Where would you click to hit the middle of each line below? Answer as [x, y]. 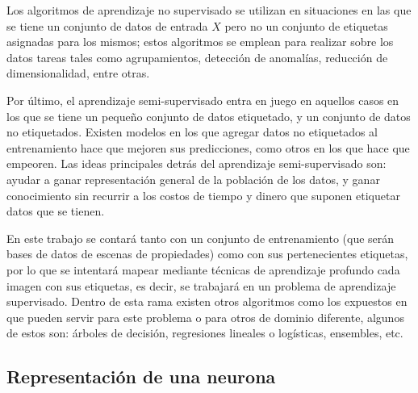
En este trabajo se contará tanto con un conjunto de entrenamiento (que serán [201, 238]
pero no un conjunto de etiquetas [306, 25]
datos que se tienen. [56, 211]
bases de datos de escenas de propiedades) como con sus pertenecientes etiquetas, [207, 254]
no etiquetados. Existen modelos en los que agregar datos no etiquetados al [192, 132]
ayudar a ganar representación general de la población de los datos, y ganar [193, 179]
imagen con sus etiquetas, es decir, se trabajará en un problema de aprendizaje [201, 285]
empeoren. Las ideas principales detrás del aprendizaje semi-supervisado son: [196, 163]
